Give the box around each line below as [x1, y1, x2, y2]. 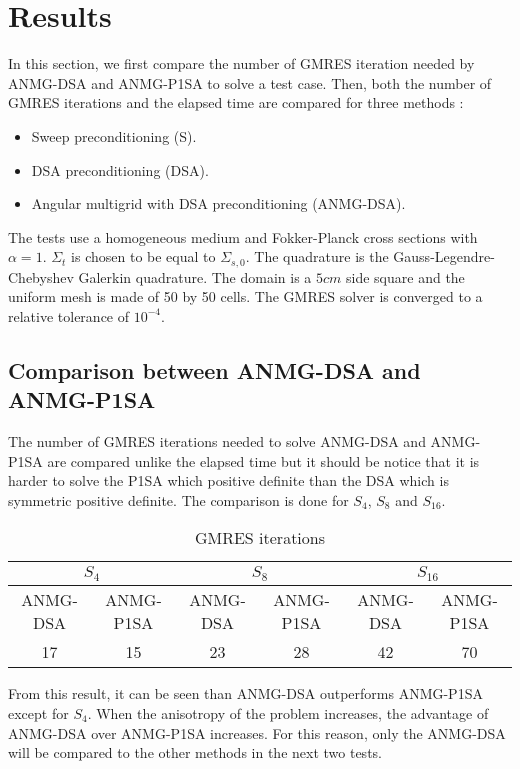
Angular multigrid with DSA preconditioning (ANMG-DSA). [31, 193, 406, 214]
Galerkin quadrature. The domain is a [78, 266, 312, 287]
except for [8, 703, 69, 724]
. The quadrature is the [245, 246, 389, 267]
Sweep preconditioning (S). [31, 125, 197, 146]
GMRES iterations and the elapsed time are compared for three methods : [8, 92, 464, 113]
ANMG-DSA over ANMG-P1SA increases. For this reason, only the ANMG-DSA [8, 722, 506, 743]
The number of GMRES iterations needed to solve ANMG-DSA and [8, 431, 426, 452]
